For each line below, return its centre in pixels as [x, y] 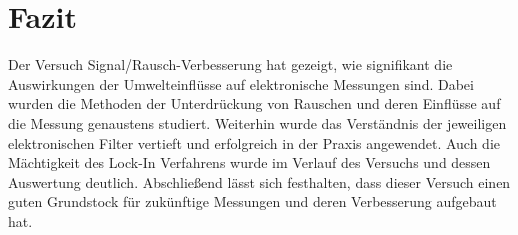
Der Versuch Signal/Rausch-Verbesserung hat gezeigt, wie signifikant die [230, 64]
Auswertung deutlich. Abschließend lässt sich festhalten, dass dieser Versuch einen [259, 181]
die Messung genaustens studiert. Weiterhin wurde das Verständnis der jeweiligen [257, 122]
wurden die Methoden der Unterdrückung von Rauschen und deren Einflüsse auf [254, 103]
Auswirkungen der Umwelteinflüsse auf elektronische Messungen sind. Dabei [241, 83]
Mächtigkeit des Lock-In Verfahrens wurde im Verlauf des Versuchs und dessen [249, 162]
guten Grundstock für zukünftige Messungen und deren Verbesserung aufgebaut [252, 201]
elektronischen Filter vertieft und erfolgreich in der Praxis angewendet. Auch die [254, 142]
